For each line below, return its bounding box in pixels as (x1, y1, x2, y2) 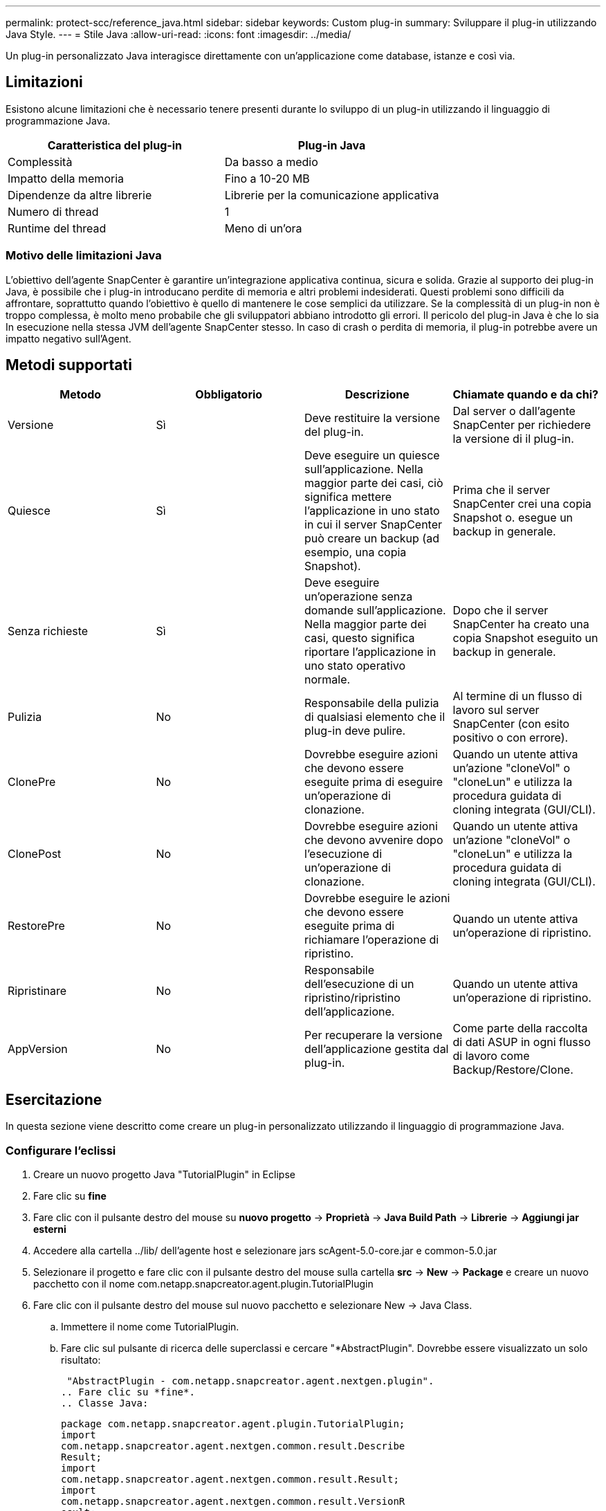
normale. (304, 672, 351, 687)
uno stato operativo (304, 659, 406, 673)
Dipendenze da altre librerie (8, 187, 152, 202)
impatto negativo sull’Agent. (6, 332, 131, 345)
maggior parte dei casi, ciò (304, 476, 443, 491)
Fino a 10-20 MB (224, 171, 310, 185)
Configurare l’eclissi (6, 1143, 116, 1157)
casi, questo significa (304, 631, 415, 645)
